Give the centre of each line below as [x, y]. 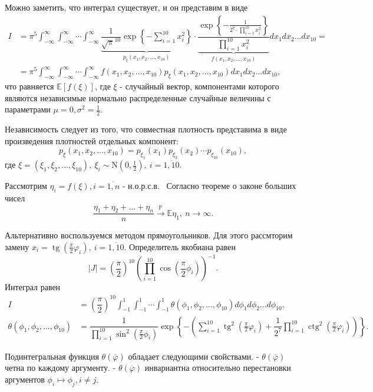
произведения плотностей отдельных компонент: [92, 140]
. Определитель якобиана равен [180, 246]
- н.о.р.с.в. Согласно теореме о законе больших [209, 186]
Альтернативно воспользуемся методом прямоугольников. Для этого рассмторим [149, 235]
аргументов [25, 379]
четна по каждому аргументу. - [60, 368]
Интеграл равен [33, 287]
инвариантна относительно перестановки [218, 368]
